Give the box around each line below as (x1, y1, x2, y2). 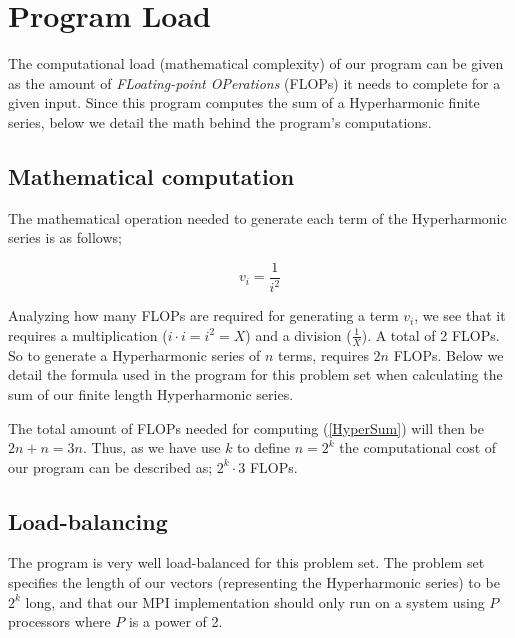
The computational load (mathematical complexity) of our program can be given (8, 53, 504, 74)
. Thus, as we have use (83, 437, 221, 458)
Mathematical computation (8, 160, 295, 191)
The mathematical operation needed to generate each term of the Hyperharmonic (8, 207, 507, 228)
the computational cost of (339, 437, 497, 458)
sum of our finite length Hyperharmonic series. (8, 383, 294, 404)
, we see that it (414, 305, 506, 326)
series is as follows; (8, 227, 122, 248)
